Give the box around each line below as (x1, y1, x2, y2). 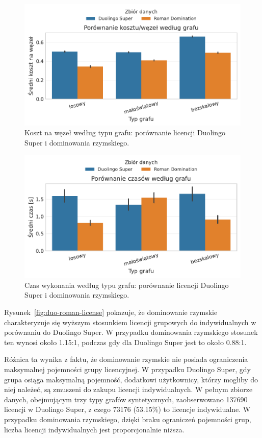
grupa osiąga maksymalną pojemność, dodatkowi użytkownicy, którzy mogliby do (4, 374, 258, 384)
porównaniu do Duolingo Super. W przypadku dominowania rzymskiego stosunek (4, 327, 258, 337)
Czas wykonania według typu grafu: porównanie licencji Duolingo (24, 279, 229, 290)
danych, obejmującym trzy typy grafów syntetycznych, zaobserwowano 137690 (4, 394, 248, 404)
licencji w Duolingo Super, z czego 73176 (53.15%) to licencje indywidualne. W (4, 404, 251, 415)
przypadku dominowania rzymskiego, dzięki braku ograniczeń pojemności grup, (4, 413, 251, 424)
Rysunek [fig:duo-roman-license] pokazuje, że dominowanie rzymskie (4, 307, 218, 317)
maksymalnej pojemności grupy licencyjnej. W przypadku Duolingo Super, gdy (4, 363, 251, 374)
